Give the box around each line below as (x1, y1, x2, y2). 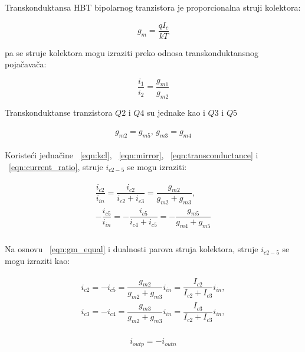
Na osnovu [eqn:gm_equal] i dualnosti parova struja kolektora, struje (5, 243, 258, 255)
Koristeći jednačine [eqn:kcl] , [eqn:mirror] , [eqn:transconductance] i (5, 149, 258, 161)
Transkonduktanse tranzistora (5, 106, 113, 118)
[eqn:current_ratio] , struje (9, 160, 103, 172)
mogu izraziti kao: (5, 254, 70, 266)
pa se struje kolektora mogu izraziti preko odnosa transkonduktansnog (5, 46, 258, 58)
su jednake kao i (147, 106, 205, 118)
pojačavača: (5, 58, 47, 70)
